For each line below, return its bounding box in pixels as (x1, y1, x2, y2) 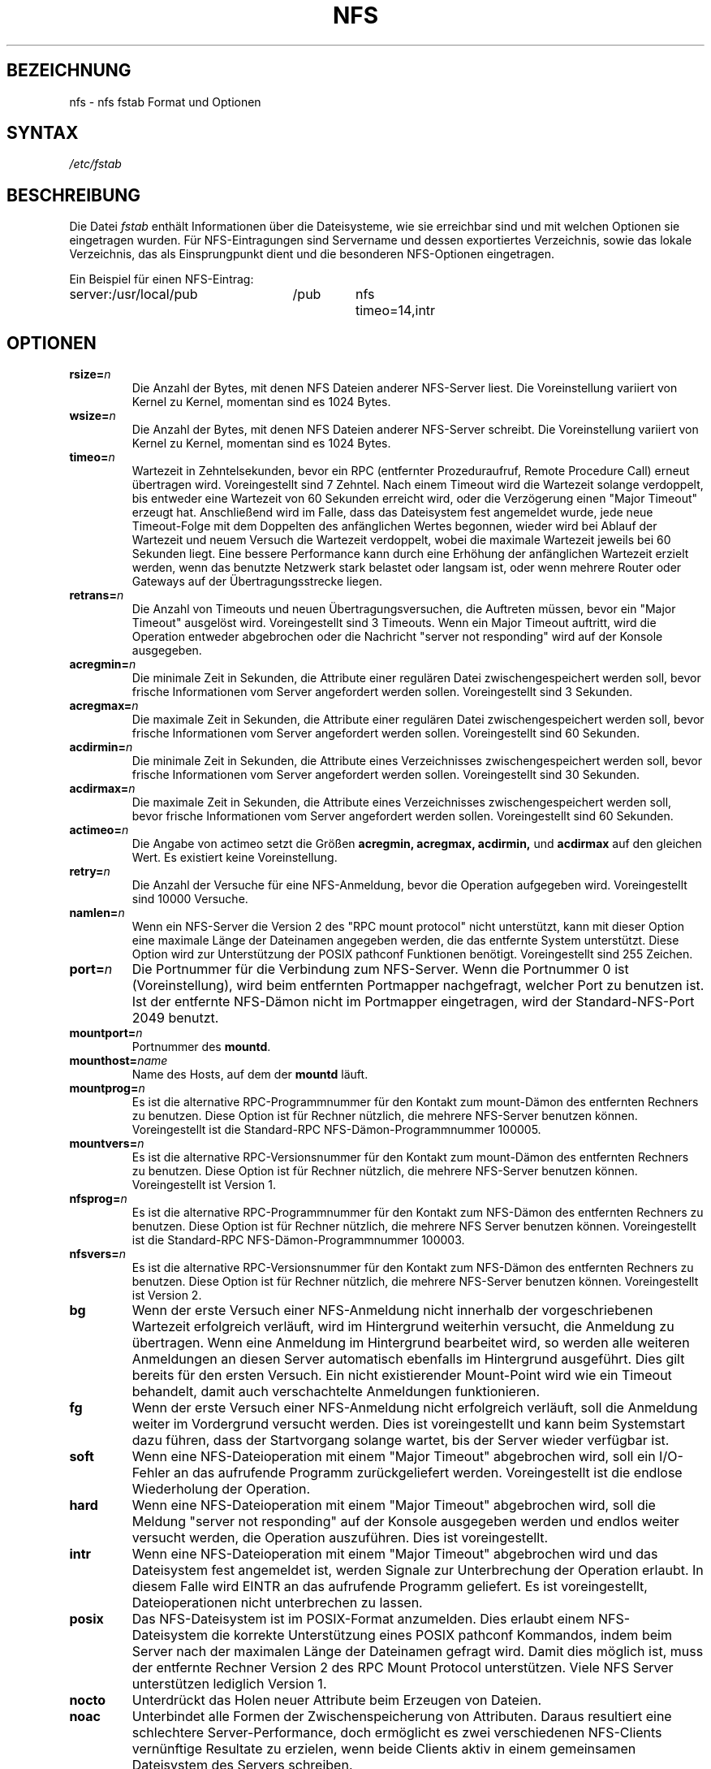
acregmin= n (69, 657, 136, 672)
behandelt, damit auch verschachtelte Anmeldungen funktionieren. (131, 1383, 541, 1400)
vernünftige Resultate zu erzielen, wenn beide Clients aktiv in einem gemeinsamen (131, 1741, 636, 1758)
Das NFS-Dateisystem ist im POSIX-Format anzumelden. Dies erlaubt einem (131, 1611, 595, 1628)
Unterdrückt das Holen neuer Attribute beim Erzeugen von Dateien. (131, 1692, 542, 1709)
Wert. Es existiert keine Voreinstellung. (131, 850, 338, 865)
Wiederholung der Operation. (131, 1481, 311, 1498)
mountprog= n (69, 1081, 145, 1096)
